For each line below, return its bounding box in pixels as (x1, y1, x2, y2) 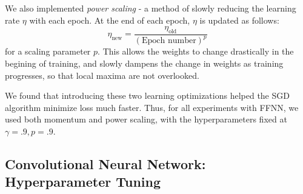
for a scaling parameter (5, 45, 91, 58)
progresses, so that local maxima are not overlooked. (5, 69, 199, 81)
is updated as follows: (199, 13, 279, 26)
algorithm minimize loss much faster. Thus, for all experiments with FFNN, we (5, 101, 299, 113)
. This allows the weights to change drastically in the (98, 45, 294, 58)
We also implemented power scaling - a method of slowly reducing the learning (5, 2, 296, 14)
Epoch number (141, 36, 196, 45)
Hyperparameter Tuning (5, 172, 161, 191)
